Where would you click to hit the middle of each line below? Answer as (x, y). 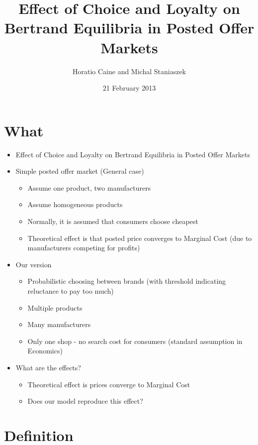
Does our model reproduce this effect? (85, 401)
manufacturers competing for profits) (84, 248)
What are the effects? (48, 367)
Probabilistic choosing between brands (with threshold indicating (127, 281)
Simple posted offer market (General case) (80, 171)
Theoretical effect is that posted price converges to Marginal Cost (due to (140, 238)
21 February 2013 (129, 88)
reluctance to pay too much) (71, 290)
